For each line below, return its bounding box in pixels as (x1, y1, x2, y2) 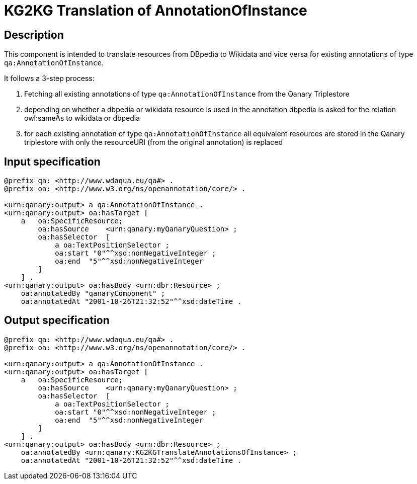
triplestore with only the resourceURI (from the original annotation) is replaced (24, 138, 283, 147)
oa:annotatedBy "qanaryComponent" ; (21, 289, 165, 298)
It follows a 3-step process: (4, 74, 95, 83)
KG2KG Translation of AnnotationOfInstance (4, 2, 307, 19)
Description (4, 28, 64, 41)
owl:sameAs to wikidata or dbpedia (24, 114, 140, 123)
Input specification (4, 155, 101, 168)
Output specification (4, 314, 110, 327)
